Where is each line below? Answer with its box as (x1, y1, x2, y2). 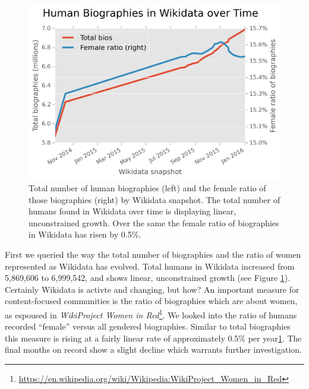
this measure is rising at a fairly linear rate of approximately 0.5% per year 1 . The (5, 331, 302, 344)
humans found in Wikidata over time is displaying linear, (29, 205, 237, 217)
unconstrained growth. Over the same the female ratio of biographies (29, 216, 279, 229)
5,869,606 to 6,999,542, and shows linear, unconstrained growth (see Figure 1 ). (5, 271, 291, 284)
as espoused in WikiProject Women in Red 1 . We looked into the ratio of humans (5, 306, 297, 321)
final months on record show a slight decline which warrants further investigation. (5, 343, 302, 356)
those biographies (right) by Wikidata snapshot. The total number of (29, 193, 280, 205)
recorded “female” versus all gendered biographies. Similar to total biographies (5, 320, 291, 333)
